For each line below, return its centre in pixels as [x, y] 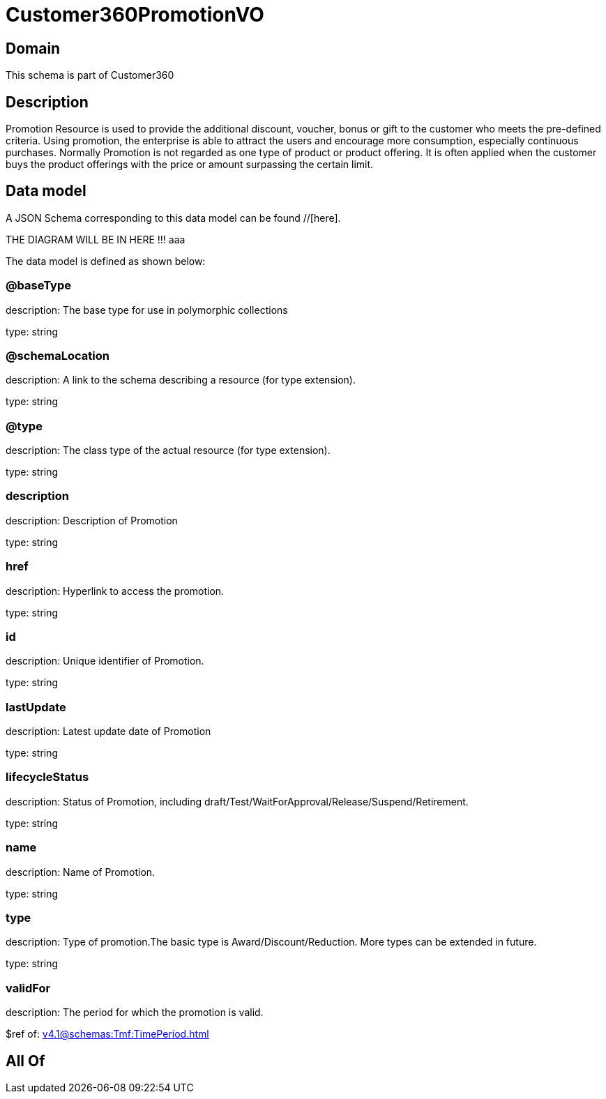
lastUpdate [36, 707]
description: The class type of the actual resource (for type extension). [168, 450]
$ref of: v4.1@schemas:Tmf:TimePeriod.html [107, 1034]
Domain [33, 48]
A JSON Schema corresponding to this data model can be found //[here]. [173, 218]
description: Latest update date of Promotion [108, 732]
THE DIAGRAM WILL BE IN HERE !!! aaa [96, 239]
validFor [28, 988]
